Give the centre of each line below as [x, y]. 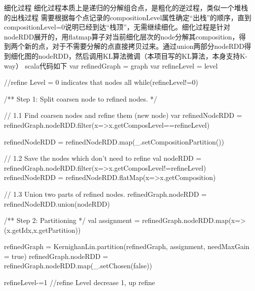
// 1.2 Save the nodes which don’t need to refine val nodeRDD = [103, 158]
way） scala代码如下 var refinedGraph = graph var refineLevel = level [111, 65]
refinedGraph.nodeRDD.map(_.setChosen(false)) [78, 266]
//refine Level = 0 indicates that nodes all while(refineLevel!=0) [101, 82]
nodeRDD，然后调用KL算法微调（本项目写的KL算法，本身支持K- [143, 55]
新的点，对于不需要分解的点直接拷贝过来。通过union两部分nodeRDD [134, 46]
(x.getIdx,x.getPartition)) [42, 230]
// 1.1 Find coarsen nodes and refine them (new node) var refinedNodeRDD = [123, 115]
